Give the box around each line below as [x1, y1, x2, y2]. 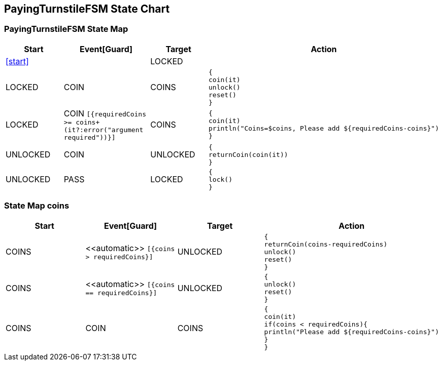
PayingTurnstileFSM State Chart [4, 3, 170, 15]
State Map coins [4, 200, 70, 211]
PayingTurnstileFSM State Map [4, 24, 128, 34]
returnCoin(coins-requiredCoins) [264, 240, 388, 248]
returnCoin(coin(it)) [209, 150, 288, 158]
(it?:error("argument [63, 126, 144, 134]
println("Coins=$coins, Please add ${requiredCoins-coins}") [209, 125, 439, 133]
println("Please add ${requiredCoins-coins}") [264, 328, 439, 336]
